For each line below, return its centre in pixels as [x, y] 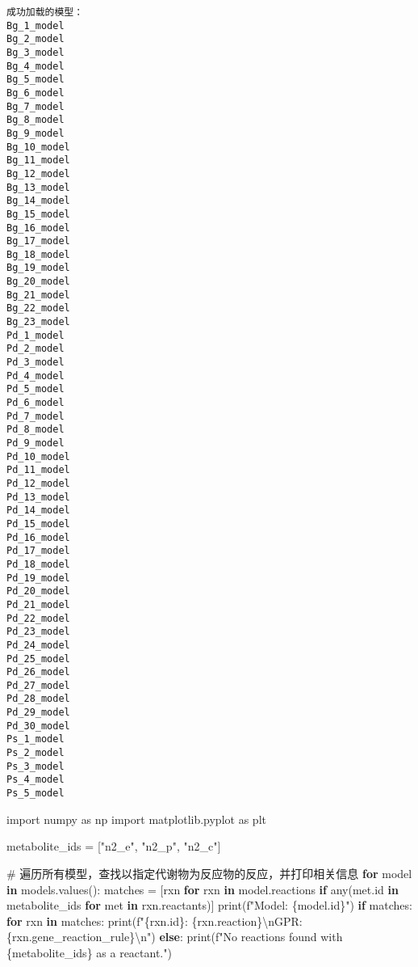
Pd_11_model [38, 470]
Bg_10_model [38, 147]
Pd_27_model [38, 685]
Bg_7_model [36, 106]
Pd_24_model [38, 645]
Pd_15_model [38, 524]
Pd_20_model [38, 591]
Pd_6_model [36, 403]
